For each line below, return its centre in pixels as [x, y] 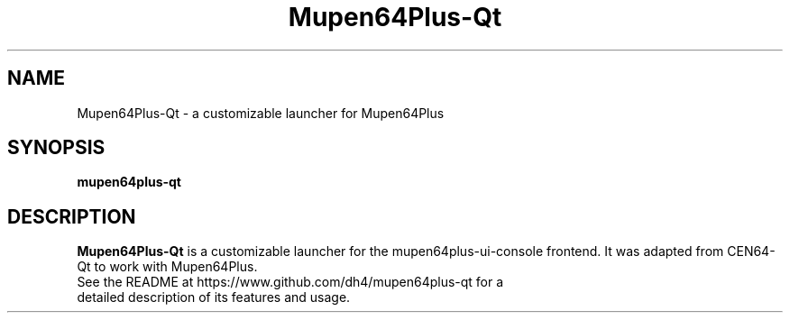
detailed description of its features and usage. [214, 297]
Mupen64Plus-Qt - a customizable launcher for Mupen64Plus [261, 113]
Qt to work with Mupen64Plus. [167, 267]
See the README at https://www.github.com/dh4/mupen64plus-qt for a [290, 282]
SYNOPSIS [56, 148]
